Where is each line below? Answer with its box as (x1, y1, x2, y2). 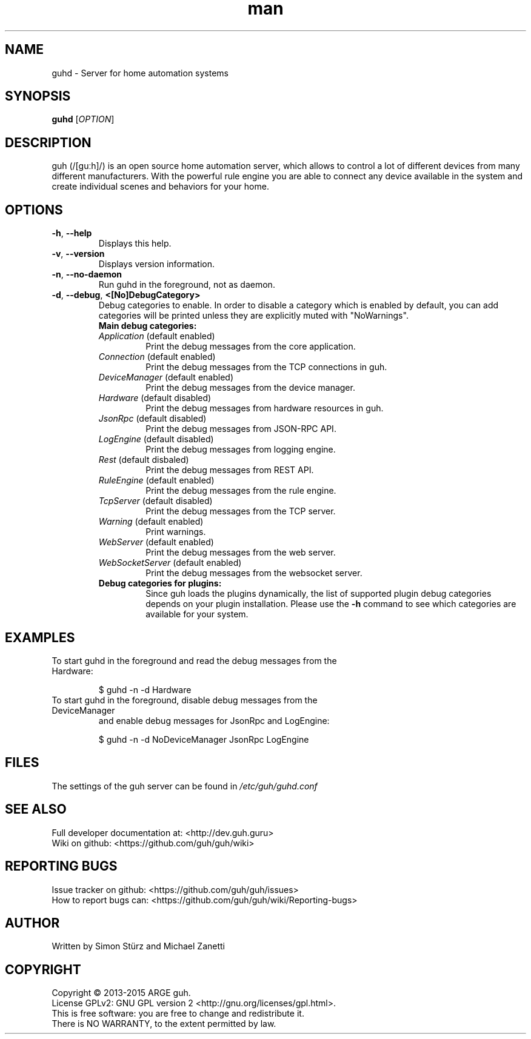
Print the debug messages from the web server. (145, 547, 336, 558)
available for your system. (145, 609, 249, 620)
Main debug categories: (98, 320, 197, 331)
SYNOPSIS (5, 88, 71, 104)
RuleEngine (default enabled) (98, 475, 215, 486)
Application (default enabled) (98, 331, 215, 342)
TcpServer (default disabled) (98, 496, 213, 506)
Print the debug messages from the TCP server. (145, 506, 336, 517)
